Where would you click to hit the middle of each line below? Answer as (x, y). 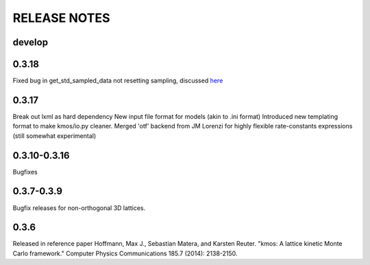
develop (30, 42)
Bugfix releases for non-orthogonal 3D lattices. (79, 208)
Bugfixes (25, 172)
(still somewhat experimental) (54, 136)
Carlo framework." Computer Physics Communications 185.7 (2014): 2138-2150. (125, 253)
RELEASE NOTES (61, 18)
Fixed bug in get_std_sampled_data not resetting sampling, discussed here (118, 81)
